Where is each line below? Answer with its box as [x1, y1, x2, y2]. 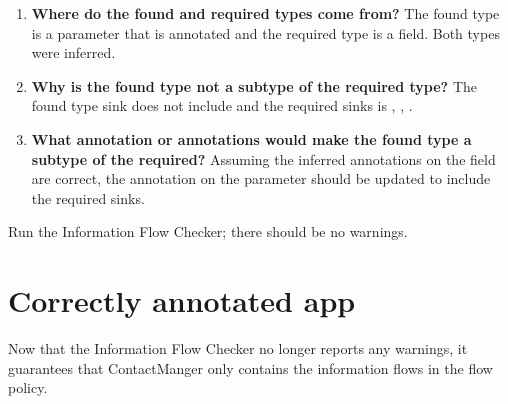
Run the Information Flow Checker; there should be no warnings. [8, 221, 408, 242]
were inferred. [31, 42, 116, 63]
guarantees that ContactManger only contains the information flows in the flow [8, 357, 493, 378]
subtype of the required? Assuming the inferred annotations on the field [31, 148, 496, 169]
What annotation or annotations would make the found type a [31, 128, 472, 149]
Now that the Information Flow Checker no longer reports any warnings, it [8, 338, 468, 359]
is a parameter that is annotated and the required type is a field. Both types [31, 22, 500, 43]
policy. [8, 377, 48, 398]
